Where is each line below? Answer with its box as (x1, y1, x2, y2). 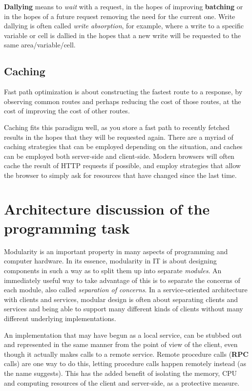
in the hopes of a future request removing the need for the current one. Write (4, 11, 235, 21)
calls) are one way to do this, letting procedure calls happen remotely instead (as (4, 358, 246, 369)
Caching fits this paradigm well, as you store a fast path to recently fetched (4, 122, 230, 132)
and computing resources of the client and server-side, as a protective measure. (4, 377, 240, 388)
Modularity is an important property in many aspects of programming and (4, 246, 228, 256)
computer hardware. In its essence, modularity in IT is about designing (4, 256, 217, 266)
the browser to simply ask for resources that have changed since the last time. (4, 170, 237, 180)
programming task (4, 217, 130, 238)
